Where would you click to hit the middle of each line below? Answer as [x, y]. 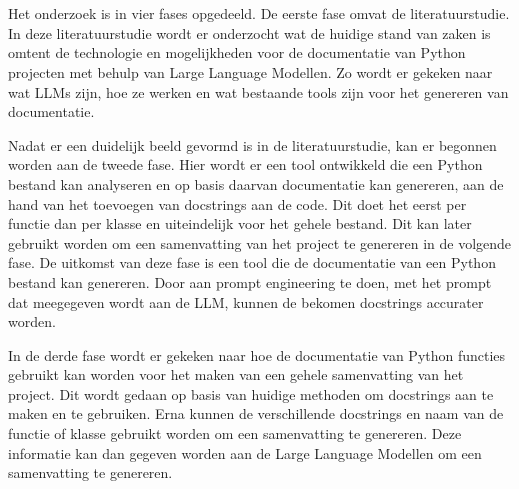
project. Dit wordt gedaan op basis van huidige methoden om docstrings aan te [251, 393]
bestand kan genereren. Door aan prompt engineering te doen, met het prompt [250, 281]
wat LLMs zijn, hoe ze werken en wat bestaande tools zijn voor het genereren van [258, 91]
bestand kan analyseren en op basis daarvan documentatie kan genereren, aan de [256, 183]
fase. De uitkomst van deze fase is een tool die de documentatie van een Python [252, 262]
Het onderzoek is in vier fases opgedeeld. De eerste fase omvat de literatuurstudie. [259, 13]
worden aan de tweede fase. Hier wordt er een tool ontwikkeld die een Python [245, 164]
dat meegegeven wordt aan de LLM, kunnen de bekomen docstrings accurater [246, 301]
